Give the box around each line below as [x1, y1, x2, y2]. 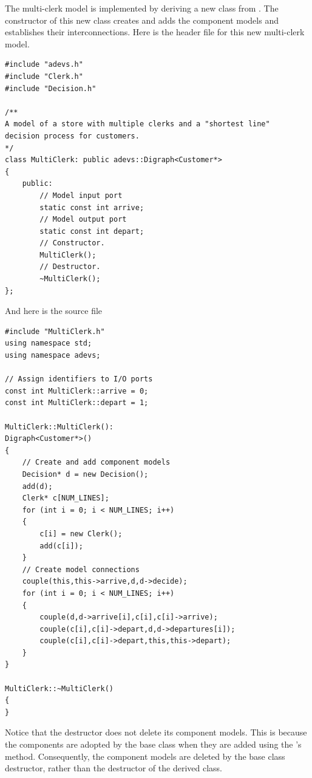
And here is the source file [5, 304, 103, 317]
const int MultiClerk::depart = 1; [5, 398, 149, 408]
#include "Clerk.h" [5, 72, 83, 81]
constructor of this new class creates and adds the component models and [5, 13, 279, 26]
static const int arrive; [39, 203, 144, 212]
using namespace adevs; [5, 351, 101, 360]
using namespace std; [5, 339, 92, 348]
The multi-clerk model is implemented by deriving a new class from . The [5, 2, 279, 14]
